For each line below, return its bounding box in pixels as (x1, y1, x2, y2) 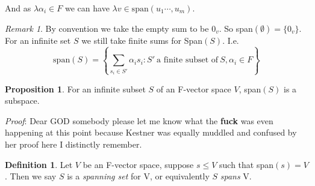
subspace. (5, 94, 40, 107)
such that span (219, 158, 274, 170)
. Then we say (5, 170, 57, 182)
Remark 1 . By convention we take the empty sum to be (5, 22, 209, 34)
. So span (219, 22, 253, 34)
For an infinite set (5, 34, 71, 46)
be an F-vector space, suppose (83, 158, 194, 170)
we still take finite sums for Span (81, 34, 203, 46)
